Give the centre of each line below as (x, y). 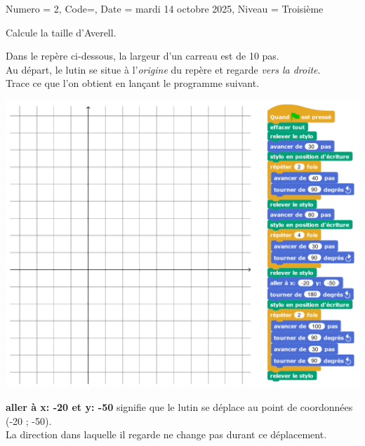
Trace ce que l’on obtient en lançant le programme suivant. (133, 83)
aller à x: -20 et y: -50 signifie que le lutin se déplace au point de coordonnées (179, 407)
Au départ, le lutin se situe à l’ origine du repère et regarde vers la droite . (163, 69)
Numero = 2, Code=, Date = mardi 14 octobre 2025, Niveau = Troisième (165, 8)
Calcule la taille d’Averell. (61, 32)
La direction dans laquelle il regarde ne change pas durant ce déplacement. (166, 434)
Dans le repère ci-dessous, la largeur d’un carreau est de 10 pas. (142, 56)
